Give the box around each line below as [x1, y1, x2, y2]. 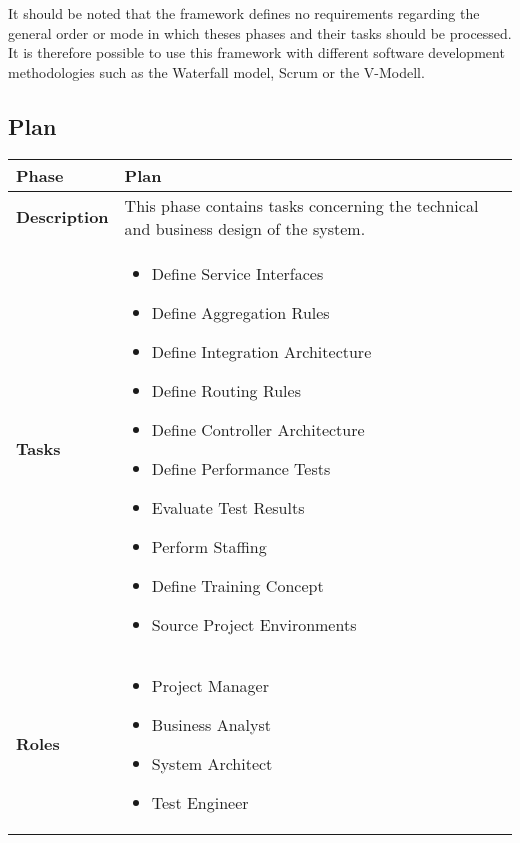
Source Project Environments [151, 612, 357, 636]
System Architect [151, 751, 273, 775]
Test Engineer [151, 790, 249, 814]
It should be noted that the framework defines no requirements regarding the [8, 3, 480, 23]
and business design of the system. [124, 216, 366, 240]
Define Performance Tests [151, 456, 331, 480]
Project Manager [151, 673, 269, 697]
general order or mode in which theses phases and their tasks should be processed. [8, 22, 512, 43]
